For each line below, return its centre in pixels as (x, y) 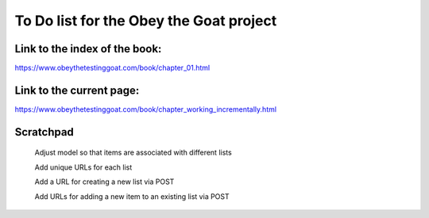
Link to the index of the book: (88, 49)
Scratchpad (44, 132)
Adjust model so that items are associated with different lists (133, 153)
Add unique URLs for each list (83, 167)
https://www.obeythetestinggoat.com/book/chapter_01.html (112, 68)
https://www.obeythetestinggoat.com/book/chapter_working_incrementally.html (146, 109)
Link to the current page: (77, 90)
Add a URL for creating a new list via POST (104, 182)
